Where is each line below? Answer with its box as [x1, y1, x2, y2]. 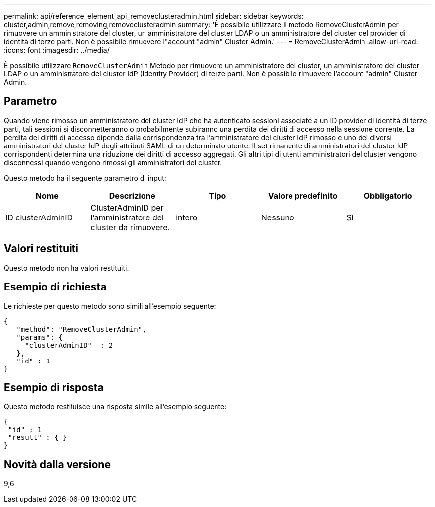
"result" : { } [8, 434, 67, 442]
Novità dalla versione [4, 458, 111, 471]
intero [176, 212, 198, 222]
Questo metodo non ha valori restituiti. [4, 263, 129, 272]
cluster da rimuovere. [90, 222, 170, 232]
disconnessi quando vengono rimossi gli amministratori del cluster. [4, 158, 222, 167]
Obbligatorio [363, 190, 412, 201]
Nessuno [261, 212, 294, 222]
